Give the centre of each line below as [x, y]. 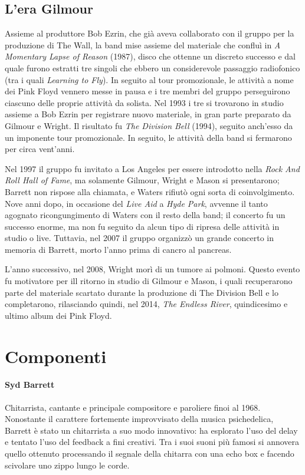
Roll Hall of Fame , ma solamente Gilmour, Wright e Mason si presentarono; [142, 180]
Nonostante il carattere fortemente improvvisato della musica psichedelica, [139, 419]
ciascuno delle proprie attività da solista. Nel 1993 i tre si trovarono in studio [144, 102]
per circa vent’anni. [40, 149]
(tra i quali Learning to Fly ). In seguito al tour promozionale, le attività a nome [149, 79]
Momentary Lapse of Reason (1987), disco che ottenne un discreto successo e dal [150, 56]
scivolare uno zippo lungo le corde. [67, 465]
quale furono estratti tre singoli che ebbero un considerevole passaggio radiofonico [152, 67]
